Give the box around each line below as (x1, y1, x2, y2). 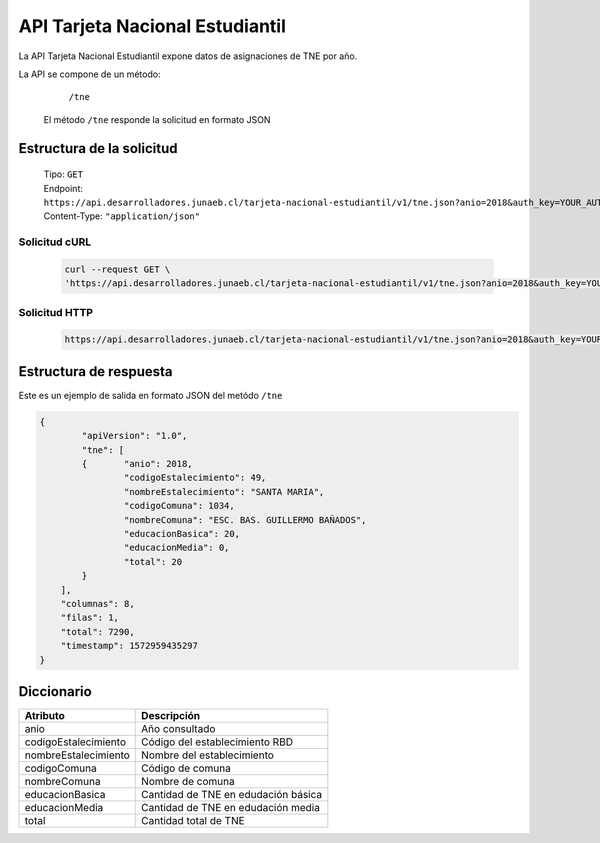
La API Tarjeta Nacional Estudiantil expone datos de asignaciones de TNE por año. (18, 50, 358, 62)
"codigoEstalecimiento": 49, (123, 472, 267, 484)
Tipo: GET (43, 168, 84, 180)
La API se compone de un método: (18, 68, 161, 80)
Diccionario (18, 683, 92, 700)
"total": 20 (123, 556, 183, 567)
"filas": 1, (60, 612, 120, 624)
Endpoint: (43, 182, 84, 194)
